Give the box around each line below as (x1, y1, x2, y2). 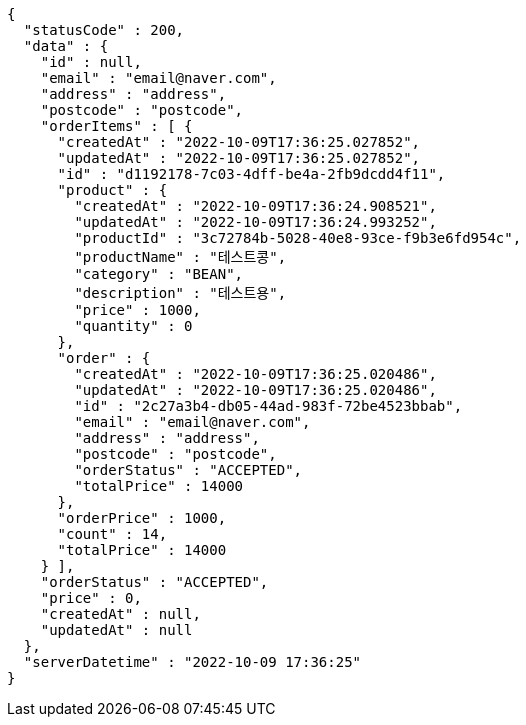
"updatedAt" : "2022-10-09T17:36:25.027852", (57, 150, 421, 166)
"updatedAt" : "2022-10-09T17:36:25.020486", (74, 382, 437, 398)
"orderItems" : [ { (40, 118, 193, 134)
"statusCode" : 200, (23, 22, 185, 38)
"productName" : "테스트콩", (74, 249, 287, 265)
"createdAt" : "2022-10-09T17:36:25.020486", (74, 366, 437, 382)
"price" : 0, (40, 590, 142, 606)
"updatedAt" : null (40, 622, 193, 638)
